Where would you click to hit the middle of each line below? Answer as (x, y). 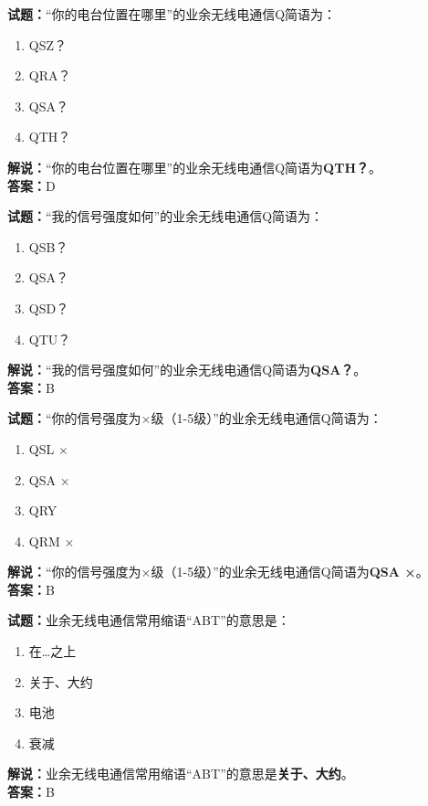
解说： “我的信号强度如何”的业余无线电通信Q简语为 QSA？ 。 (187, 370)
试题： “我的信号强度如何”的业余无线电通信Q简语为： (166, 216)
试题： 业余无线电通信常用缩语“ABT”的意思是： (149, 620)
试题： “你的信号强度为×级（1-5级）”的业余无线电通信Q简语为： (195, 418)
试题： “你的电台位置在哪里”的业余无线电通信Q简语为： (172, 14)
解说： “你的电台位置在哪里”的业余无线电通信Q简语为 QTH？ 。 (195, 167)
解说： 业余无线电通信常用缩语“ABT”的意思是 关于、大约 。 (181, 774)
